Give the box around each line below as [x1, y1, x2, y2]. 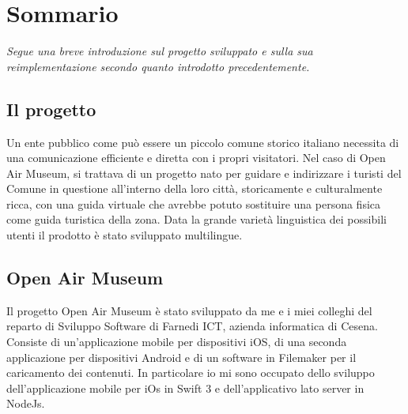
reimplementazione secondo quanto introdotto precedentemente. [6, 58, 310, 74]
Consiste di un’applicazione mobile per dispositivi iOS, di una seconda [6, 333, 347, 350]
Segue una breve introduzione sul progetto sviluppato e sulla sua [6, 43, 313, 59]
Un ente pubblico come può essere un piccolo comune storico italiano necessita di [6, 134, 399, 150]
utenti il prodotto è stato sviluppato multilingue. [6, 227, 243, 243]
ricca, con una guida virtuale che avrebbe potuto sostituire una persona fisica [6, 195, 381, 212]
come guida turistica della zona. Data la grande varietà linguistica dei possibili [6, 211, 387, 228]
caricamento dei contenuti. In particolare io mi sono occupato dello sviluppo [6, 364, 375, 381]
